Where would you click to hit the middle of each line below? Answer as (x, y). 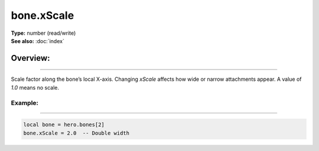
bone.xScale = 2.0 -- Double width (77, 133)
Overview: (30, 58)
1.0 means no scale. (35, 87)
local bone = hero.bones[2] (64, 125)
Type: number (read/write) (43, 33)
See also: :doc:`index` (38, 41)
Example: (25, 103)
